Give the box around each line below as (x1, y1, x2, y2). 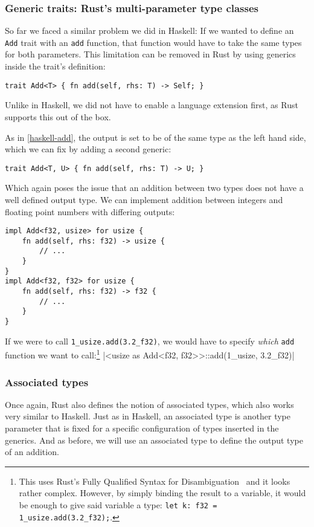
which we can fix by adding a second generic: (5, 143, 171, 155)
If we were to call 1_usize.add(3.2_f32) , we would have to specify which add (5, 334, 295, 347)
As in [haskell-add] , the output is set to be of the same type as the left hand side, (5, 131, 306, 143)
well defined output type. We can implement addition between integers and (5, 193, 283, 205)
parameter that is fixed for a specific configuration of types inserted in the (5, 422, 279, 434)
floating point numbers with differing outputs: (5, 205, 175, 218)
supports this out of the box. (5, 110, 111, 123)
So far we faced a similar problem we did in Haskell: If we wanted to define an (5, 24, 294, 37)
